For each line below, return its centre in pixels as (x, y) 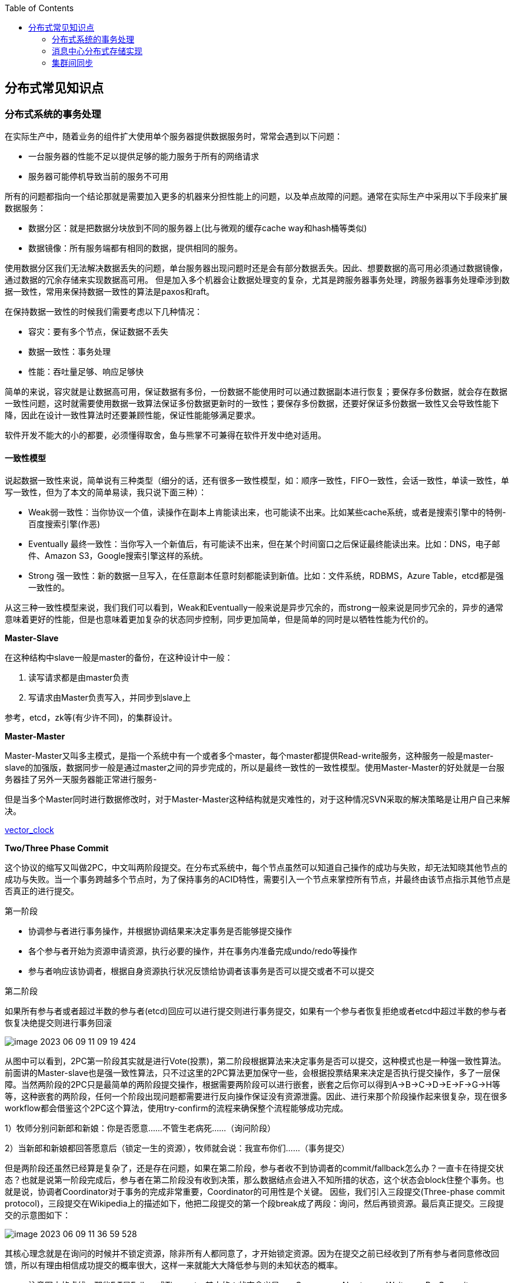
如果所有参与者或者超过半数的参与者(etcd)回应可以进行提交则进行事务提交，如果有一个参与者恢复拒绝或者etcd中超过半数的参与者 (256, 1011)
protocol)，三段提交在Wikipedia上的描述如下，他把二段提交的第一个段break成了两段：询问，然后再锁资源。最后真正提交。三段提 (255, 1204)
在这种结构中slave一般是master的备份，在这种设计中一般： (119, 658)
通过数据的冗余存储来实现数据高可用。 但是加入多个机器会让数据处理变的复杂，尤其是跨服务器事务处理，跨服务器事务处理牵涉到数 (257, 280)
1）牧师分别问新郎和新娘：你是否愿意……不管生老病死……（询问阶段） (140, 1128)
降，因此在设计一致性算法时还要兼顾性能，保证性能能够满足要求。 (132, 415)
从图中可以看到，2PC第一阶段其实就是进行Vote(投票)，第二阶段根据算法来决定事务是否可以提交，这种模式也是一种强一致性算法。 (255, 1061)
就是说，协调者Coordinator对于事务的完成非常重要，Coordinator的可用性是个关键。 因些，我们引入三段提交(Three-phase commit (255, 1192)
